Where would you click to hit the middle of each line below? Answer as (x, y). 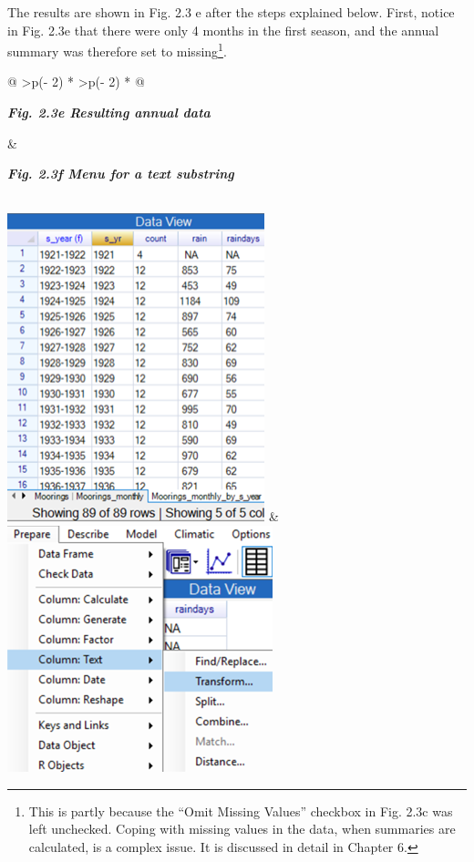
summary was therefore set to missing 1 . (117, 50)
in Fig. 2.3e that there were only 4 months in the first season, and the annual (223, 30)
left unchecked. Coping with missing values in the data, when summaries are (242, 829)
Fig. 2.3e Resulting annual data (109, 113)
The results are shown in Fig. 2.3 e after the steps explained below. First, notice (231, 12)
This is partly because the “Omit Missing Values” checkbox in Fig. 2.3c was (241, 811)
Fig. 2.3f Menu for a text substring (121, 174)
